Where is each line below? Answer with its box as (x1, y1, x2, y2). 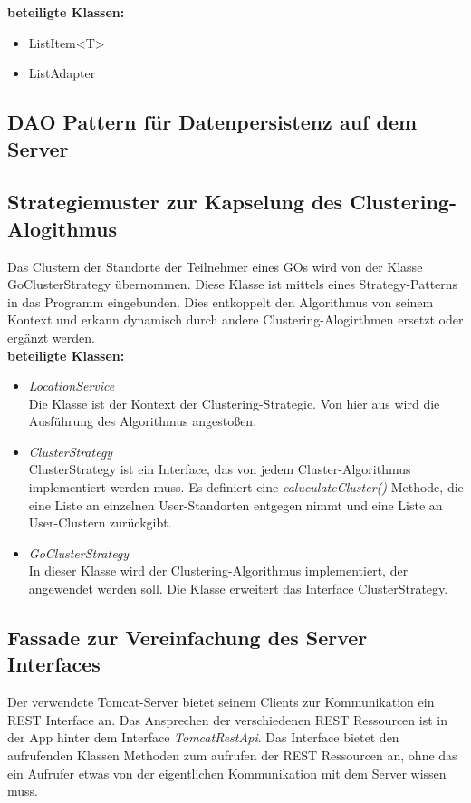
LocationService (28, 376, 115, 395)
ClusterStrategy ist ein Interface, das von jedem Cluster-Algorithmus (28, 460, 411, 479)
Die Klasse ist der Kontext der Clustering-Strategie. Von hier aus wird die (28, 393, 440, 412)
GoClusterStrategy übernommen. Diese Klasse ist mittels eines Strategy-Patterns (7, 275, 458, 294)
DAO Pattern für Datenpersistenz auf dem (7, 108, 418, 136)
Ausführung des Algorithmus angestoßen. (28, 411, 257, 431)
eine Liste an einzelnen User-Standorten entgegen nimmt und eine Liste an (28, 495, 443, 514)
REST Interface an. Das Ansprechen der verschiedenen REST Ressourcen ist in (7, 710, 447, 729)
